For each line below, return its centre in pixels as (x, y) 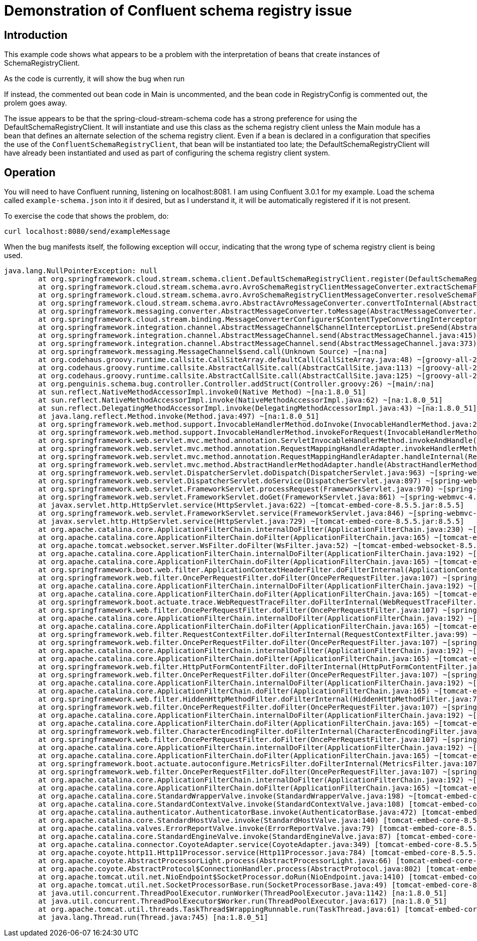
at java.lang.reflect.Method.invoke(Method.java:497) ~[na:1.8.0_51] (179, 416)
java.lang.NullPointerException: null (81, 271)
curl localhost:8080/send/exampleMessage (87, 232)
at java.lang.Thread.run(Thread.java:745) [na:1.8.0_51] (153, 918)
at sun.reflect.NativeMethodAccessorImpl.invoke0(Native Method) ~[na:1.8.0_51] (202, 392)
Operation (30, 172)
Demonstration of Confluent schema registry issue (178, 11)
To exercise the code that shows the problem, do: (86, 216)
